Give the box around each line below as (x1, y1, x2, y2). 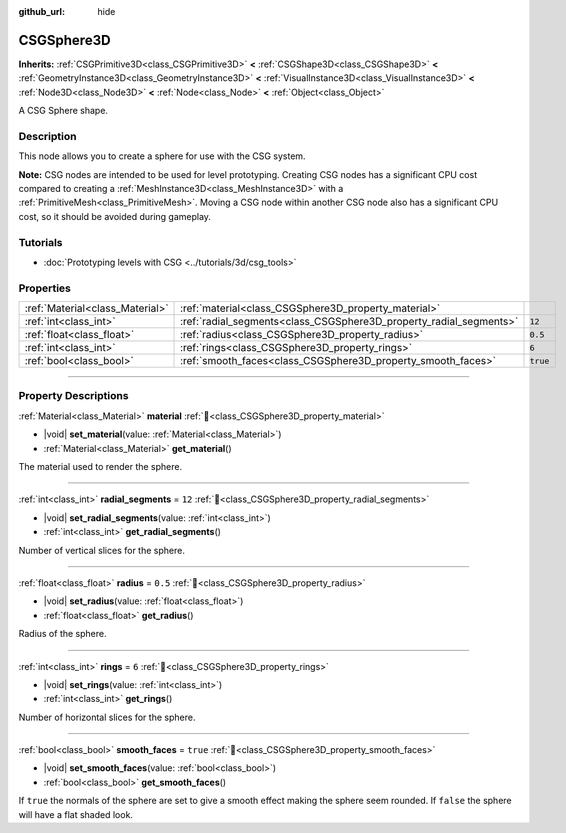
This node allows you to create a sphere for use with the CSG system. (18, 150, 306, 162)
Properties (18, 281, 72, 295)
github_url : (18, 6, 65, 17)
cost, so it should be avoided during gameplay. (18, 210, 212, 222)
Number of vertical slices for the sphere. (18, 544, 185, 556)
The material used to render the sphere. (18, 460, 183, 472)
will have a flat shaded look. (18, 808, 134, 820)
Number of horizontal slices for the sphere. (18, 711, 196, 723)
